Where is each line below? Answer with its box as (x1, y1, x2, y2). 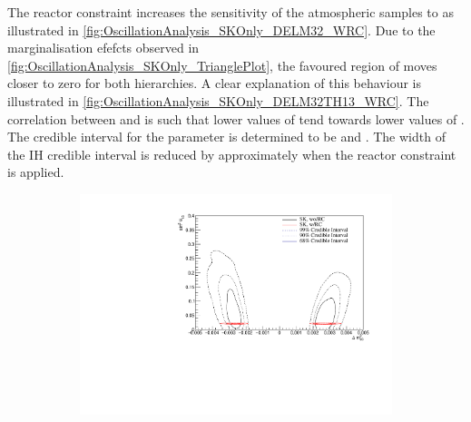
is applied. (7, 162, 64, 182)
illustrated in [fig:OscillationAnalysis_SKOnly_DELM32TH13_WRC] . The (7, 91, 429, 110)
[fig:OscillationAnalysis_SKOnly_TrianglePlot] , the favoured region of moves (7, 55, 437, 74)
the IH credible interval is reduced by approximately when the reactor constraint (7, 144, 456, 163)
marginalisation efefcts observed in (7, 38, 200, 57)
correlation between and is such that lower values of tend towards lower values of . (7, 109, 465, 128)
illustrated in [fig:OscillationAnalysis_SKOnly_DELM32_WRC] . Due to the (7, 20, 436, 39)
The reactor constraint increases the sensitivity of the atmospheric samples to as (7, 3, 454, 21)
